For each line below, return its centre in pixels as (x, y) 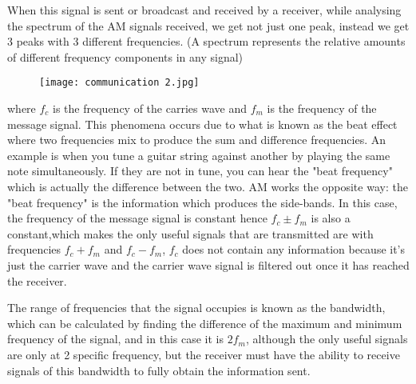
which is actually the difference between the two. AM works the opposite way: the (208, 186)
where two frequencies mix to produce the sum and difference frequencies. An (197, 140)
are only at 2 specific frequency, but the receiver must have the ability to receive (204, 354)
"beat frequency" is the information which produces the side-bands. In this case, (202, 202)
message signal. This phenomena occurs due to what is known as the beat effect (202, 124)
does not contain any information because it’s (294, 249)
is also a (331, 218)
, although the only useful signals (327, 339)
